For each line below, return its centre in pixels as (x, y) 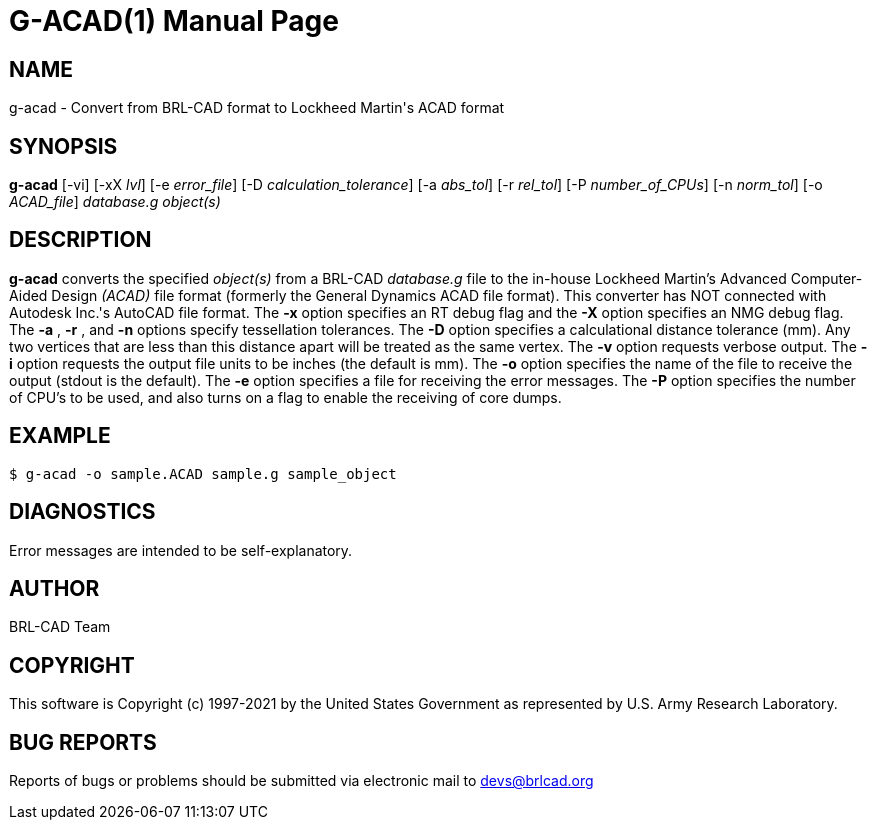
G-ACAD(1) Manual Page (174, 21)
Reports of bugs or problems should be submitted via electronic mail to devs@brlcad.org (301, 781)
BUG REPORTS (83, 742)
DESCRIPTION (80, 240)
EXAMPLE (60, 436)
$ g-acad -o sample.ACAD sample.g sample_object (203, 473)
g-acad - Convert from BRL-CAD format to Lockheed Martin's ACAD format (257, 108)
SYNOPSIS (63, 146)
